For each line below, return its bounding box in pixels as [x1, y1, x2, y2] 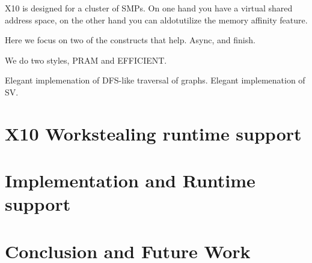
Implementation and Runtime [5, 168, 255, 193]
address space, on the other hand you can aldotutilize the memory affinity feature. [5, 13, 308, 26]
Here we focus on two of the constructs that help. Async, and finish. [5, 34, 255, 46]
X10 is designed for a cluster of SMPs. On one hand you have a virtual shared [5, 2, 293, 14]
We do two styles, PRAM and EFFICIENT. [5, 53, 167, 66]
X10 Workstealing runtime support [5, 121, 302, 145]
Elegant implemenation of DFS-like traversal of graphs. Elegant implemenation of [5, 74, 305, 86]
